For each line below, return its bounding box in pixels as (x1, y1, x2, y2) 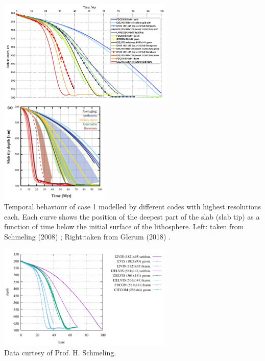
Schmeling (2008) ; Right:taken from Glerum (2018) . (4, 231, 171, 242)
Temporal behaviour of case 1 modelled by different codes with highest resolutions (4, 201, 261, 212)
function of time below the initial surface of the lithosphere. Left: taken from (4, 221, 244, 232)
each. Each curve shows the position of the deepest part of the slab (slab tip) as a (4, 211, 260, 222)
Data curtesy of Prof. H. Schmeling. (4, 347, 116, 358)
